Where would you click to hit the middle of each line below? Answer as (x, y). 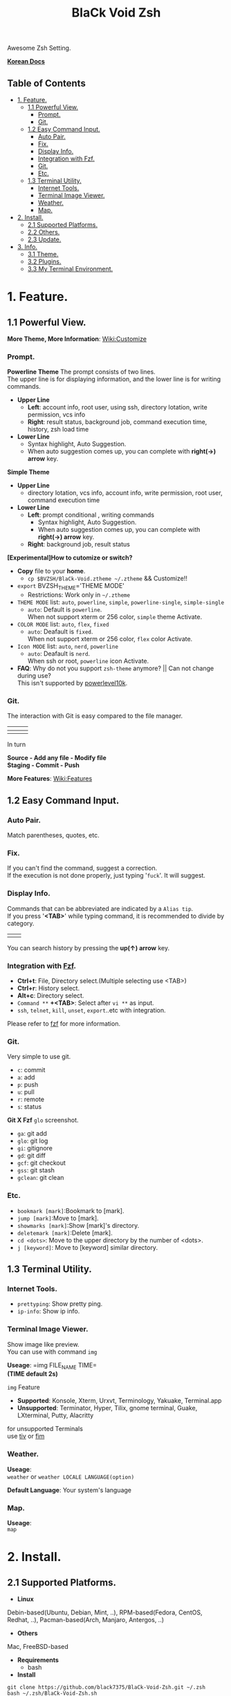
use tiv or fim (26, 1436)
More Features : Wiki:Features (50, 779)
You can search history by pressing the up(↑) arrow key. (89, 948)
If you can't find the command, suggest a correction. (82, 868)
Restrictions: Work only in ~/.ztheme (78, 595)
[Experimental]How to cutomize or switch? (70, 557)
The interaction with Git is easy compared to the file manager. (95, 716)
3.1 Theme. (43, 254)
